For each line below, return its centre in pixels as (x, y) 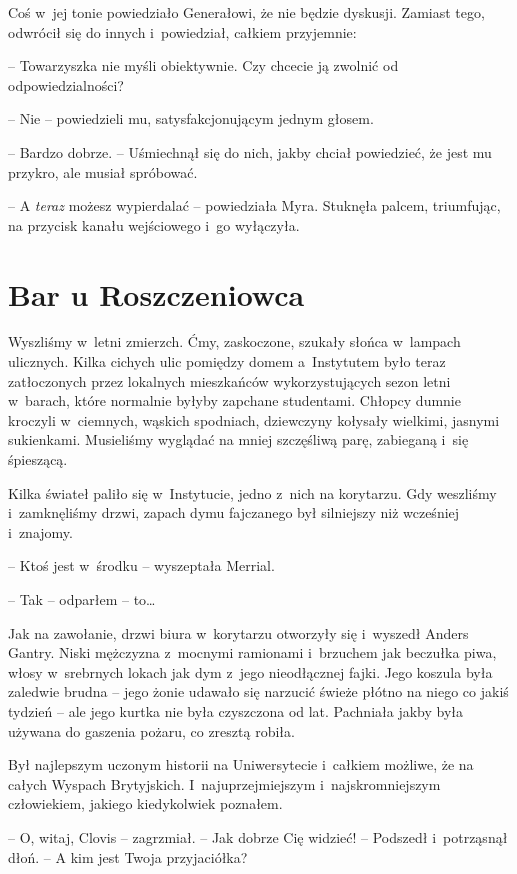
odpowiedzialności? (66, 84)
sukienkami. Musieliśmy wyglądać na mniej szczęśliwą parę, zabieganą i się (238, 439)
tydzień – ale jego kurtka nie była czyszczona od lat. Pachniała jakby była (236, 710)
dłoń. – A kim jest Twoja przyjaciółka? (128, 856)
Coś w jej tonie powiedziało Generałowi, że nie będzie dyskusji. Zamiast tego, (246, 12)
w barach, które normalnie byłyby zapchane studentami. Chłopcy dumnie (234, 400)
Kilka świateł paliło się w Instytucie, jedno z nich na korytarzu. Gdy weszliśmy (252, 492)
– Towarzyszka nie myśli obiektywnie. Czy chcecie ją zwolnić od (203, 65)
